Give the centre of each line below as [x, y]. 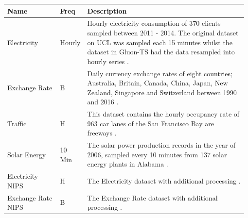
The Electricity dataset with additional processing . [164, 181]
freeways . [102, 133]
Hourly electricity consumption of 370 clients [154, 23]
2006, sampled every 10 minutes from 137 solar [157, 154]
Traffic [17, 123]
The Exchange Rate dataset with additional [152, 197]
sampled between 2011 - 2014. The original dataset [163, 32]
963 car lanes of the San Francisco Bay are [151, 123]
